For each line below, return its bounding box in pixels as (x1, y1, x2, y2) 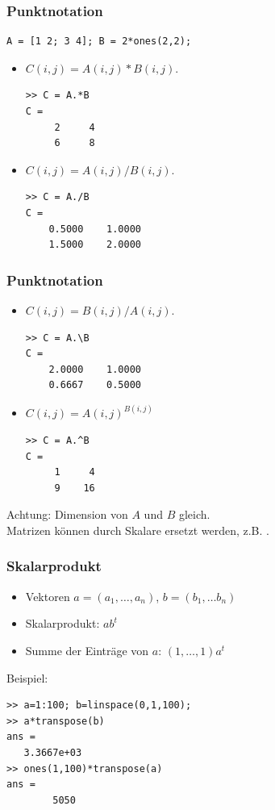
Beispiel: (6, 669, 48, 686)
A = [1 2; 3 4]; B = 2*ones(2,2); (6, 35, 192, 48)
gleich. (178, 506, 210, 523)
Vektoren (25, 587, 70, 604)
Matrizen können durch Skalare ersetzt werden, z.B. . (6, 521, 269, 538)
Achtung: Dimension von (6, 506, 128, 523)
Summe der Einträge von (25, 641, 149, 658)
